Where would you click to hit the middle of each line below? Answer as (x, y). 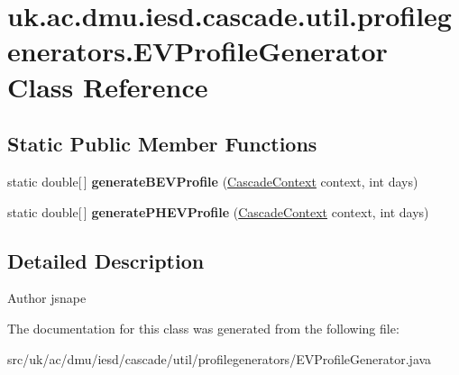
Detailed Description (106, 260)
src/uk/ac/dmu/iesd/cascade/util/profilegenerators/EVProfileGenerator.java (220, 358)
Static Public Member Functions (162, 144)
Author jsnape (47, 298)
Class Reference (108, 86)
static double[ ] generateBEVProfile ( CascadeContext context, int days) (213, 181)
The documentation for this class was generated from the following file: (203, 328)
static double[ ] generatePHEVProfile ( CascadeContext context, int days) (218, 211)
